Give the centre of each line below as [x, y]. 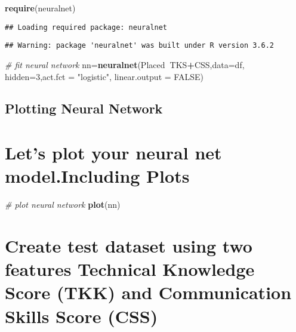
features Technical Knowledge [130, 269]
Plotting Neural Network [84, 108]
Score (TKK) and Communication [148, 292]
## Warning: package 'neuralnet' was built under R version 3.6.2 [140, 46]
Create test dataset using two [129, 245]
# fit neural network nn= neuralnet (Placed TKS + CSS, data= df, [125, 64]
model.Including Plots [97, 176]
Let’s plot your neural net [113, 153]
